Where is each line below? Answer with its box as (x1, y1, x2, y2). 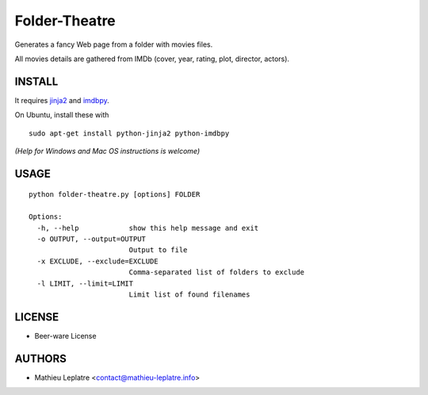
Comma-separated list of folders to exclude (128, 268, 305, 277)
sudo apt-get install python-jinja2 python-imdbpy (29, 128, 230, 138)
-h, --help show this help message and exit (36, 223, 259, 232)
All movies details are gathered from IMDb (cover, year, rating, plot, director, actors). (14, 54, 289, 63)
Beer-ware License (34, 331, 97, 340)
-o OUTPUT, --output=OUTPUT (36, 234, 147, 244)
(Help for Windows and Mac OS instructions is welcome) (14, 147, 201, 156)
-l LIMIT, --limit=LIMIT (36, 278, 134, 288)
